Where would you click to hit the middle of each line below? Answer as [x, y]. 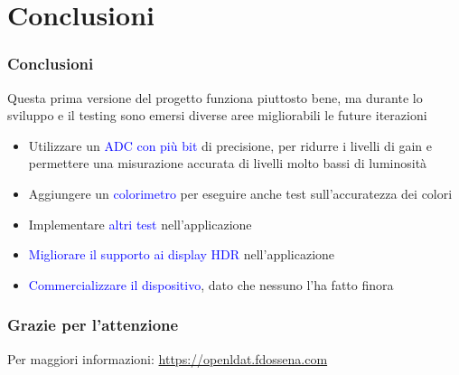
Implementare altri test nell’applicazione [140, 224]
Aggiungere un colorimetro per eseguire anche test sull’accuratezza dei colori [240, 193]
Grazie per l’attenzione [93, 325]
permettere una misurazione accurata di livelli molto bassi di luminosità [228, 163]
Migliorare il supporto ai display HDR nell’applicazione [182, 254]
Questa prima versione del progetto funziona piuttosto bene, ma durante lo [215, 97]
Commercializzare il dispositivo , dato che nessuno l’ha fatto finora [211, 284]
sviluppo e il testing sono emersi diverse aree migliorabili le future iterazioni [217, 115]
